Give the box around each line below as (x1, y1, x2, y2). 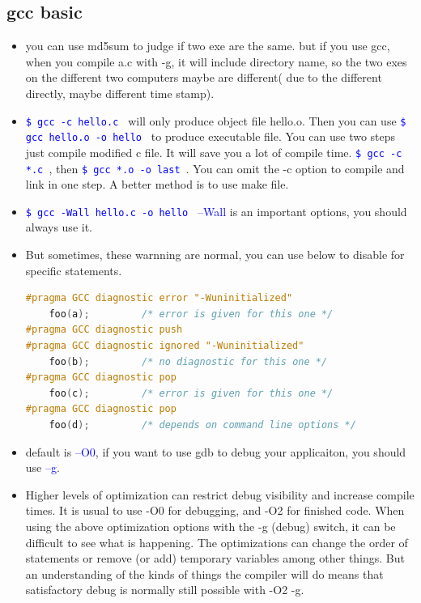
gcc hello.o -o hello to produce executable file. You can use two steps (25, 128, 396, 145)
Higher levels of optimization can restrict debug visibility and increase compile (25, 486, 415, 503)
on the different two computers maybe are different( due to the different (25, 69, 382, 86)
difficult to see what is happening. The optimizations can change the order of (25, 533, 408, 550)
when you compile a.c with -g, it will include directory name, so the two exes (25, 53, 407, 70)
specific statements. (25, 261, 122, 278)
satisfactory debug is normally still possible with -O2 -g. (25, 581, 304, 598)
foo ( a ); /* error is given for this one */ (49, 308, 334, 320)
